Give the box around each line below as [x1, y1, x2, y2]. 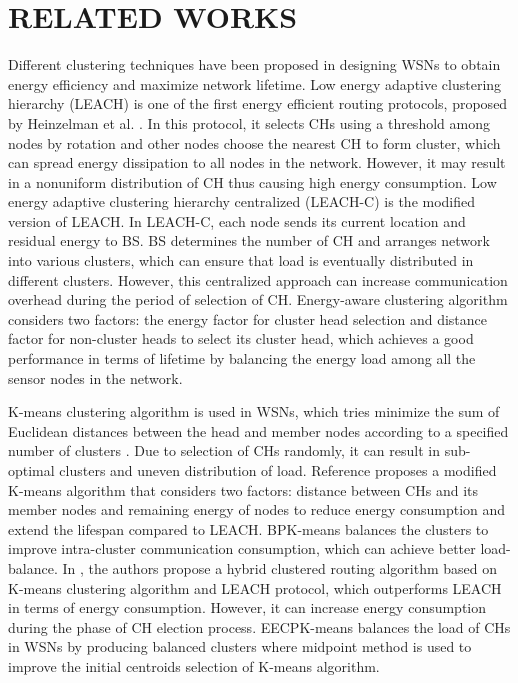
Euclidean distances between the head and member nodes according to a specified [8, 420, 509, 441]
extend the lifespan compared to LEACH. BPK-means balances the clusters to [8, 518, 489, 539]
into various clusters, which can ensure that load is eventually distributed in [8, 250, 474, 271]
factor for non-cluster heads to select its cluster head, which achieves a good [8, 328, 474, 349]
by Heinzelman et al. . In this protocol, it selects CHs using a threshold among [8, 112, 490, 133]
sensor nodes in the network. [8, 367, 183, 388]
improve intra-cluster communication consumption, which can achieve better [8, 538, 476, 559]
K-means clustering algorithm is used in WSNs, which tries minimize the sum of [8, 401, 500, 422]
